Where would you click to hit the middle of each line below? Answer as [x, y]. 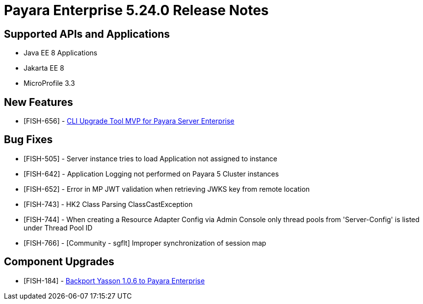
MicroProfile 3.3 [49, 83]
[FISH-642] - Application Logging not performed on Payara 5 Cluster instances [151, 174]
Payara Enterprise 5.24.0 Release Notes [136, 10]
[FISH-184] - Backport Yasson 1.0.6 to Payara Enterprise [114, 280]
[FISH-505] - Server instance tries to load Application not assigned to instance [150, 158]
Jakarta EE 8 [44, 68]
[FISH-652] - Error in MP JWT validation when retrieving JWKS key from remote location [167, 189]
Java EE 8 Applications [61, 53]
